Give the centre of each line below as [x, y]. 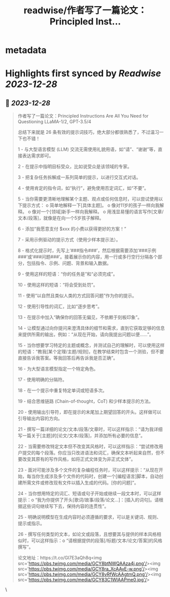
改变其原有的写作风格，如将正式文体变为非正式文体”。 [79, 459]
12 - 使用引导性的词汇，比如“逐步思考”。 [60, 306]
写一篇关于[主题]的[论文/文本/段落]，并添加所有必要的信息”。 [81, 436]
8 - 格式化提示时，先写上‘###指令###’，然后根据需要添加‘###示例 [87, 250]
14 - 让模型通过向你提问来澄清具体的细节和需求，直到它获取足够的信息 [91, 328]
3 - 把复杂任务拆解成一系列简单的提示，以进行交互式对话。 [79, 177]
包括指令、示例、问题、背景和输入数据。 [69, 263]
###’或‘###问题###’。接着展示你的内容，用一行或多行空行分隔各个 [88, 257]
